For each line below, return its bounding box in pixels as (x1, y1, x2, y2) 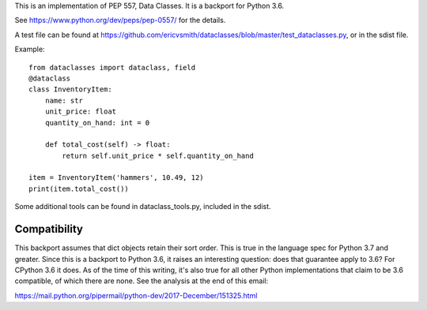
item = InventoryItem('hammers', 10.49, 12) (28, 174, 205, 182)
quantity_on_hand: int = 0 (44, 118, 150, 127)
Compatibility (14, 222, 83, 236)
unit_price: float (44, 107, 117, 116)
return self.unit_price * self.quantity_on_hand (62, 151, 255, 160)
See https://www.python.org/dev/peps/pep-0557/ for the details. (14, 16, 226, 25)
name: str (44, 95, 83, 105)
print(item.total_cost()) (28, 184, 130, 193)
